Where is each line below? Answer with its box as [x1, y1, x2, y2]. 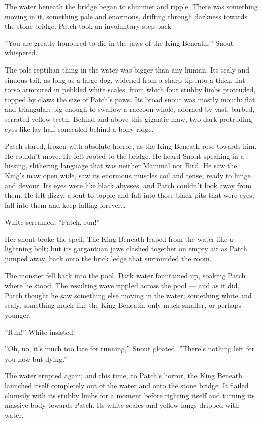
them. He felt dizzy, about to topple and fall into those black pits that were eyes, [5, 190, 254, 200]
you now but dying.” [5, 353, 67, 364]
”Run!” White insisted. [5, 326, 75, 337]
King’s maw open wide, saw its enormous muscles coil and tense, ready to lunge [5, 170, 251, 180]
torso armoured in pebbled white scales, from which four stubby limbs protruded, [5, 84, 256, 95]
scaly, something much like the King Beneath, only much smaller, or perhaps [5, 300, 241, 310]
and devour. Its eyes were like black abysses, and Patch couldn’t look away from [5, 180, 252, 190]
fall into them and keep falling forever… [5, 199, 126, 210]
